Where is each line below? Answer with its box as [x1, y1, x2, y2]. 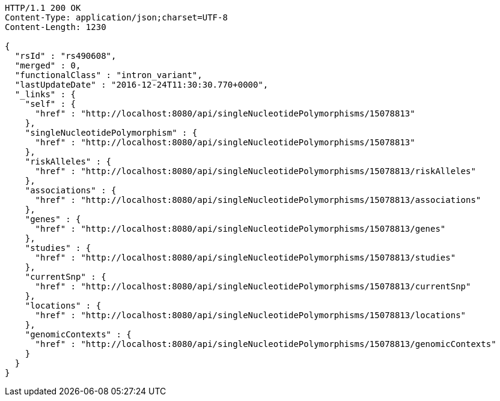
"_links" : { [14, 89, 76, 99]
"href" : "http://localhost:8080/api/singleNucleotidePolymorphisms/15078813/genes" [35, 224, 446, 234]
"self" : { [25, 99, 76, 109]
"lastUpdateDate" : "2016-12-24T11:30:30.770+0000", [14, 80, 269, 89]
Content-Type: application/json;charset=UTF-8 [5, 13, 228, 22]
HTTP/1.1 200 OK [5, 3, 81, 13]
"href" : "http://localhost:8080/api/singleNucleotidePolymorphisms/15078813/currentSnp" [35, 282, 471, 291]
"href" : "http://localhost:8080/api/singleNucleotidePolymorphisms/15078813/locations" [35, 310, 466, 320]
